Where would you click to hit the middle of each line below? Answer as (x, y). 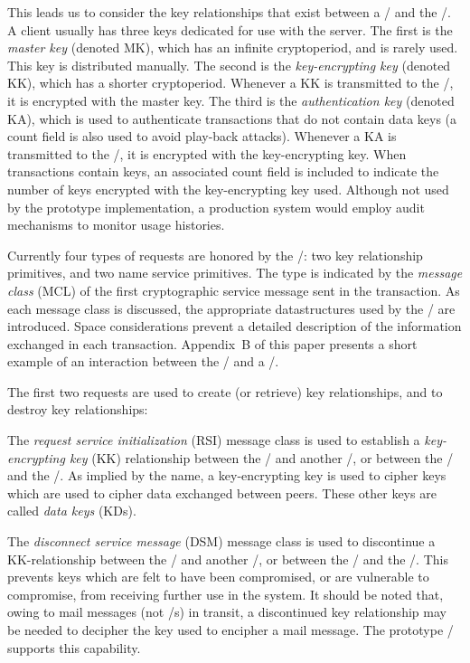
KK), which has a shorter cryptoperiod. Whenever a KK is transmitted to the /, (230, 83)
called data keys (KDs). (72, 511)
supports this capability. (74, 647)
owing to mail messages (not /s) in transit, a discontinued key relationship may (227, 612)
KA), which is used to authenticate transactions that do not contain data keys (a (232, 118)
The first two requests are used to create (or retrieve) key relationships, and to (225, 391)
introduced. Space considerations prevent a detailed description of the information (235, 326)
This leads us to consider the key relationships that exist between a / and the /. (229, 12)
